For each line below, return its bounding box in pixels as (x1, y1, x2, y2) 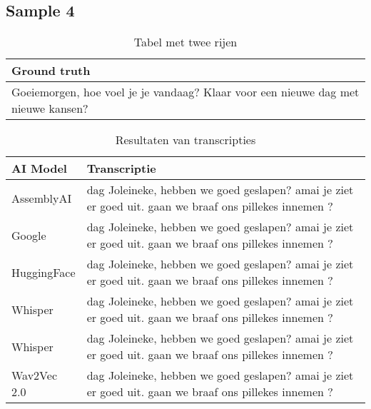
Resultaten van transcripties (115, 131, 256, 148)
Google (11, 226, 46, 243)
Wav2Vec (11, 367, 58, 384)
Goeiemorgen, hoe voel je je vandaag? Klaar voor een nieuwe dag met (11, 84, 360, 101)
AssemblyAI (11, 189, 72, 206)
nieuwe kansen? (11, 100, 88, 117)
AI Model (11, 160, 67, 177)
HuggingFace (11, 263, 76, 281)
